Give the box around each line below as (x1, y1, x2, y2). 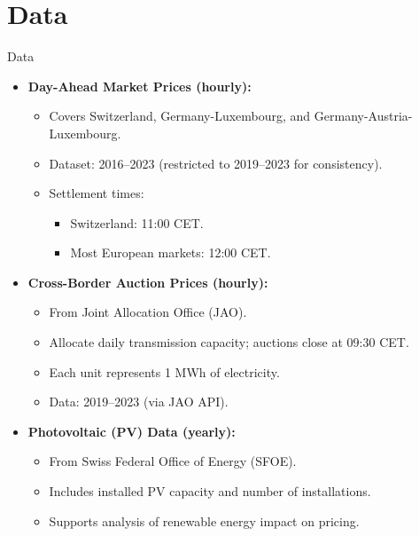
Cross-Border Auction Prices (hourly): (27, 272, 268, 291)
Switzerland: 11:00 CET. (70, 213, 204, 232)
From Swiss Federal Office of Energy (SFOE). (49, 452, 297, 470)
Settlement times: (49, 184, 144, 202)
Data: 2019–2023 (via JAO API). (49, 392, 229, 411)
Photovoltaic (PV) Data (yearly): (27, 422, 236, 440)
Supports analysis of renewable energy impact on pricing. (49, 511, 360, 530)
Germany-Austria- (314, 106, 413, 125)
